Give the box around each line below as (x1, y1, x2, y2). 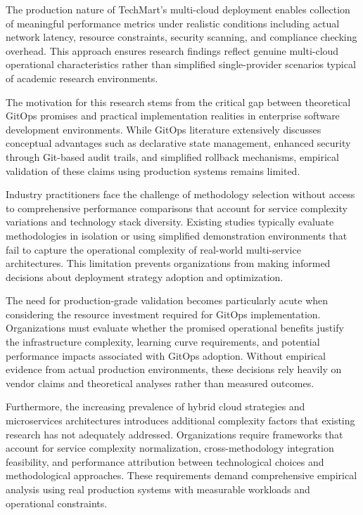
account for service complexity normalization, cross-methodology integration (6, 441, 334, 455)
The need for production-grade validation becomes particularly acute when (6, 293, 329, 308)
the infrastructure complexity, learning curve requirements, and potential (6, 334, 320, 349)
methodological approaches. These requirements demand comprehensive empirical (6, 468, 357, 483)
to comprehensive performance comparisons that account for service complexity (6, 200, 348, 215)
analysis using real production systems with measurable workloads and (6, 482, 310, 496)
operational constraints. (6, 495, 108, 510)
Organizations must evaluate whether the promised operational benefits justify (6, 320, 344, 335)
